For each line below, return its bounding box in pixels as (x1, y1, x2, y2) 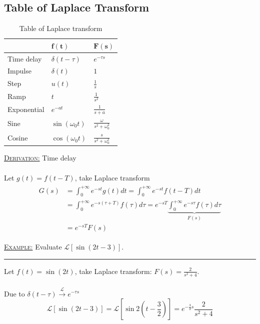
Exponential (7, 103, 44, 114)
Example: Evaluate (4, 241, 62, 252)
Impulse (7, 65, 31, 76)
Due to (4, 288, 25, 298)
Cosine (7, 132, 28, 143)
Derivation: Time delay (4, 152, 76, 163)
